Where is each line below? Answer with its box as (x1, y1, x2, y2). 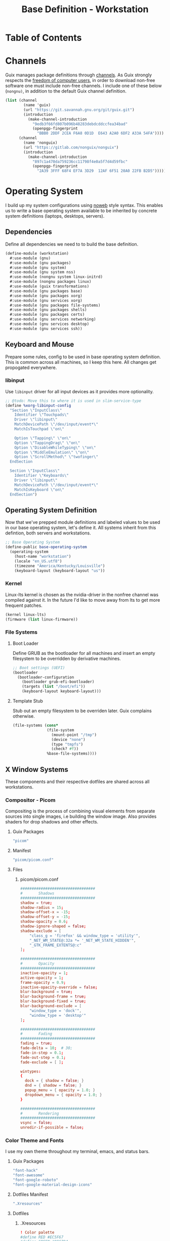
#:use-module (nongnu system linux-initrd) (10, 274, 103, 279)
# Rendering (20, 1111, 59, 1116)
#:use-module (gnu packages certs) (10, 312, 85, 317)
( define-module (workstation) (5, 251, 69, 256)
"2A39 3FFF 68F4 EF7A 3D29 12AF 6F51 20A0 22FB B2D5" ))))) (37, 169, 166, 174)
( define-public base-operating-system (5, 545, 87, 550)
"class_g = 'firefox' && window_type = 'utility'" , (29, 933, 141, 938)
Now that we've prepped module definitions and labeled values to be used (5, 519, 160, 525)
